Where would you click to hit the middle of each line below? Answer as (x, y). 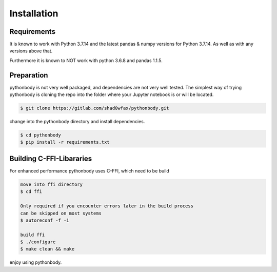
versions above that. (31, 51)
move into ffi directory (52, 184)
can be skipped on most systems (61, 213)
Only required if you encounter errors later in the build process (107, 206)
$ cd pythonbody (41, 135)
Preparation (29, 75)
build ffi (33, 235)
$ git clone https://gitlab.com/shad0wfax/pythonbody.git (95, 108)
